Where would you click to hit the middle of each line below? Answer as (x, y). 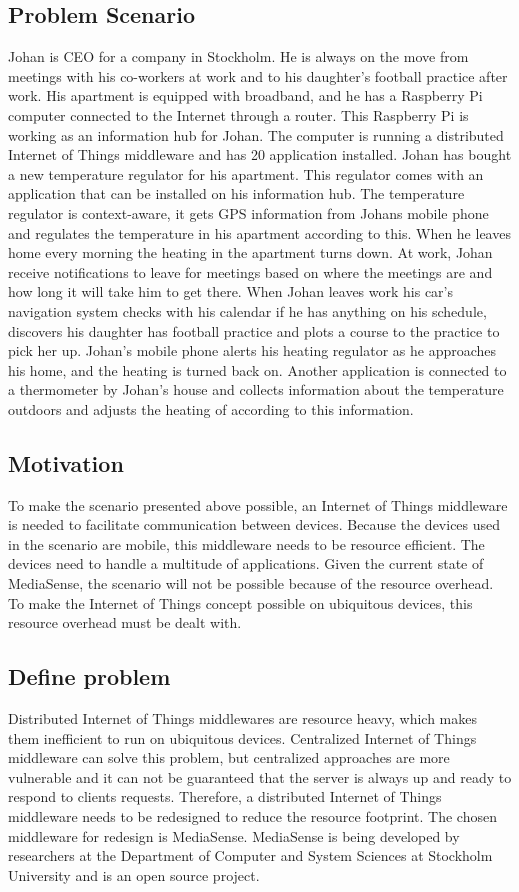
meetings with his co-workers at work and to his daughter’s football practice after (258, 75)
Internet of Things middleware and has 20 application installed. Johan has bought (260, 154)
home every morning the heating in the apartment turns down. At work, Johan (250, 252)
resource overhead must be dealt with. (125, 622)
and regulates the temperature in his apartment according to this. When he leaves (259, 232)
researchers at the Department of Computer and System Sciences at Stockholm (250, 855)
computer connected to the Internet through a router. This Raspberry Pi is (238, 114)
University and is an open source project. (134, 874)
